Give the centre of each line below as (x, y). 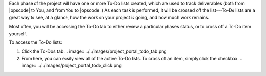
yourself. (18, 33)
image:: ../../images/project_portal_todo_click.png (71, 65)
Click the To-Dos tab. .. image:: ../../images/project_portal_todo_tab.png (94, 51)
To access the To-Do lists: (36, 42)
